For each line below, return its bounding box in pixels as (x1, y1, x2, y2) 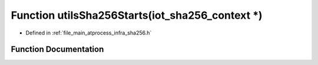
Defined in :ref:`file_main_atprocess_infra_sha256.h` (25, 29, 152, 36)
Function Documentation (11, 45, 104, 54)
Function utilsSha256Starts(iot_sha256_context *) (11, 9, 263, 22)
